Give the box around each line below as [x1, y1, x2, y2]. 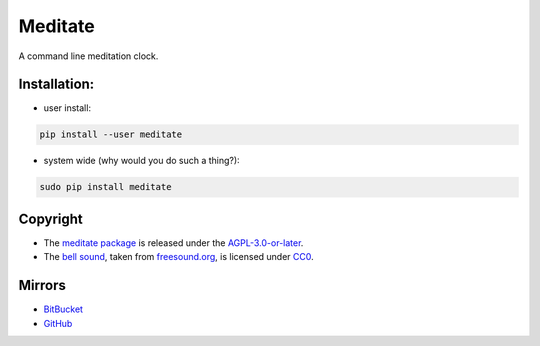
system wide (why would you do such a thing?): [43, 155, 240, 167]
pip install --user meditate [39, 129, 183, 140]
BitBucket [43, 303, 84, 315]
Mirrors [18, 277, 67, 294]
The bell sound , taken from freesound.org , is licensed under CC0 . [43, 251, 314, 263]
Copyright [18, 210, 84, 227]
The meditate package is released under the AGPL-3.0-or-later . [43, 236, 304, 249]
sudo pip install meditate [39, 181, 172, 193]
